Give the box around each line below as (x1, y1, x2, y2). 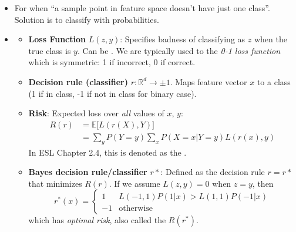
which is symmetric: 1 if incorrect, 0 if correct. (28, 56, 196, 68)
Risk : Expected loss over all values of (28, 107, 164, 119)
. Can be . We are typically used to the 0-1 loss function (77, 44, 281, 56)
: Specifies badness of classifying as (120, 33, 245, 45)
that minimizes (28, 177, 82, 189)
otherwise (119, 204, 153, 213)
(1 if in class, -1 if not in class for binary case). (28, 87, 197, 99)
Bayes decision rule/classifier (28, 166, 147, 178)
